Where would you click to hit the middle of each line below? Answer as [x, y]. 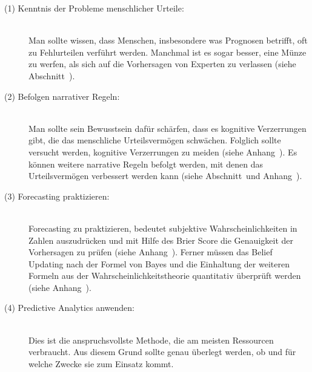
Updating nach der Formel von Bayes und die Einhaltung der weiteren [159, 263]
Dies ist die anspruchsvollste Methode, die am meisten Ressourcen [151, 340]
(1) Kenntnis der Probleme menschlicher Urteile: [94, 8]
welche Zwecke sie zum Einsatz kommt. [101, 363]
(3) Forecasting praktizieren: [57, 196]
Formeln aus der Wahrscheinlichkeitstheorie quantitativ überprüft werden [165, 276]
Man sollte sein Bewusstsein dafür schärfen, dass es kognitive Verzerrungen [168, 128]
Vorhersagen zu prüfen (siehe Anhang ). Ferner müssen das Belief [151, 252]
